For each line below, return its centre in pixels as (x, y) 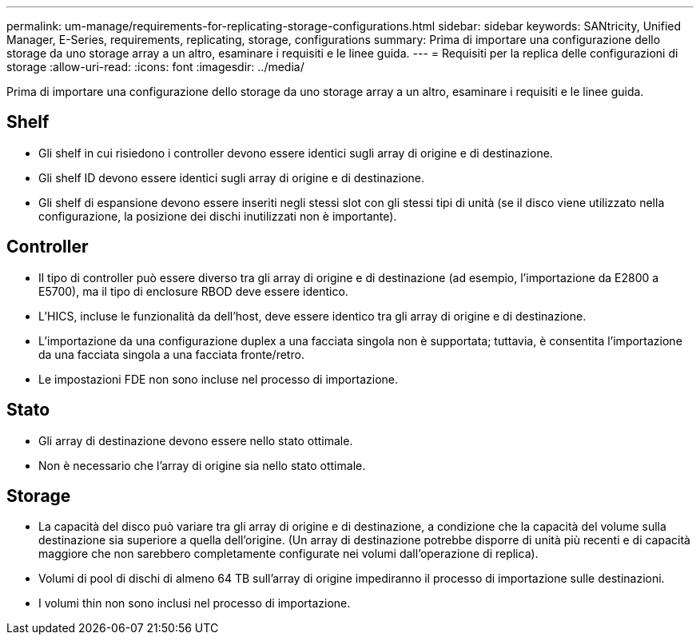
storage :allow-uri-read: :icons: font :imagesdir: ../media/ (155, 67)
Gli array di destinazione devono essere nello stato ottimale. (196, 440)
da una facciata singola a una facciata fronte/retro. (171, 354)
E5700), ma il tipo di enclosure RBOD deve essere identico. (193, 291)
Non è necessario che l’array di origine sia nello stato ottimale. (202, 465)
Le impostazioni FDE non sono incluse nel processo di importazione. (218, 379)
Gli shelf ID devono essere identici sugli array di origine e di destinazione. (231, 177)
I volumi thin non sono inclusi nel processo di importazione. (195, 603)
